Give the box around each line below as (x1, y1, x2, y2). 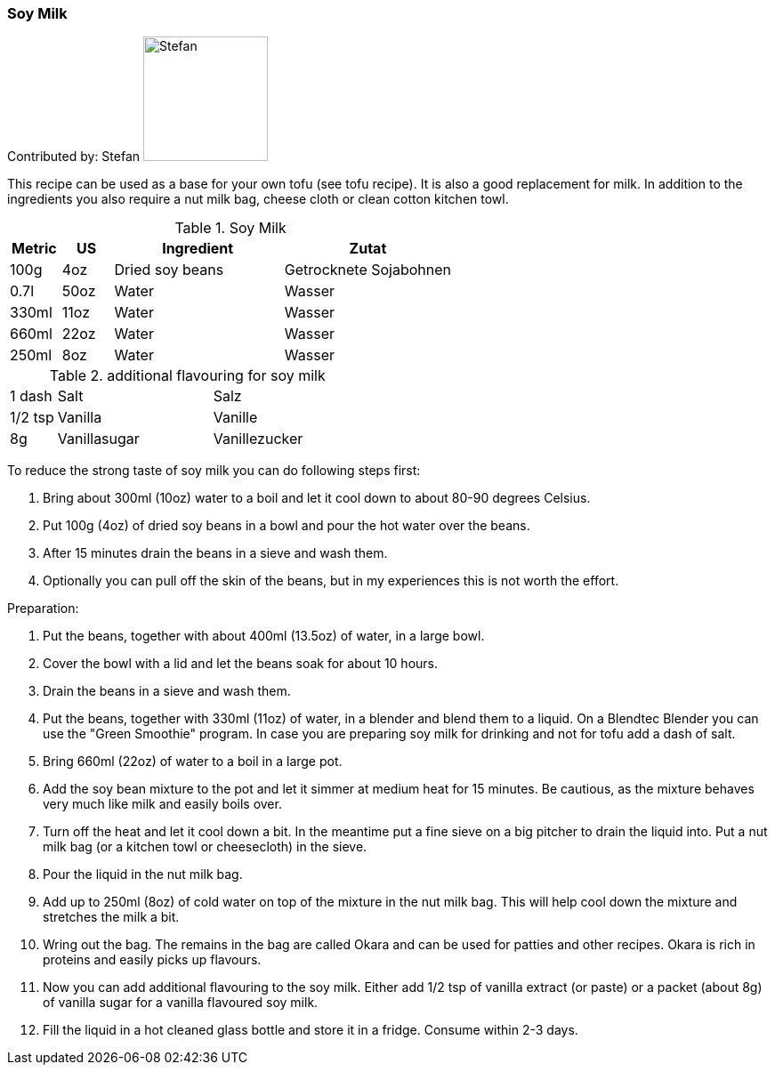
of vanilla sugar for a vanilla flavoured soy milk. (43, 995, 319, 1011)
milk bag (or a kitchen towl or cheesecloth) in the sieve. (43, 839, 367, 855)
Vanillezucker (213, 430, 303, 448)
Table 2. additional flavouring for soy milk (49, 367, 326, 385)
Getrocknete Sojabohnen (284, 261, 452, 279)
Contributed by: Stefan (7, 149, 141, 165)
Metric (12, 239, 57, 258)
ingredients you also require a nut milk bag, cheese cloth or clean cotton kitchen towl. (7, 191, 509, 207)
